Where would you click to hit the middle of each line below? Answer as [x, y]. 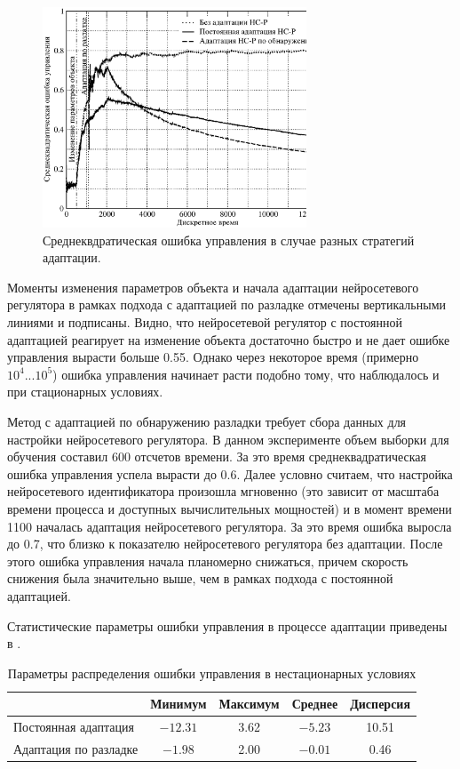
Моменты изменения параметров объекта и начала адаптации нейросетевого [213, 287]
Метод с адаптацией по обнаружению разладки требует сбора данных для [207, 422]
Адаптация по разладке [76, 749]
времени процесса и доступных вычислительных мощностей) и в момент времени [230, 509]
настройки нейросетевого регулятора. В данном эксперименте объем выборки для [228, 439]
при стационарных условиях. [85, 392]
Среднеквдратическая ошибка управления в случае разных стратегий [229, 240]
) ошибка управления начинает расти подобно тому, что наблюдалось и [246, 374]
